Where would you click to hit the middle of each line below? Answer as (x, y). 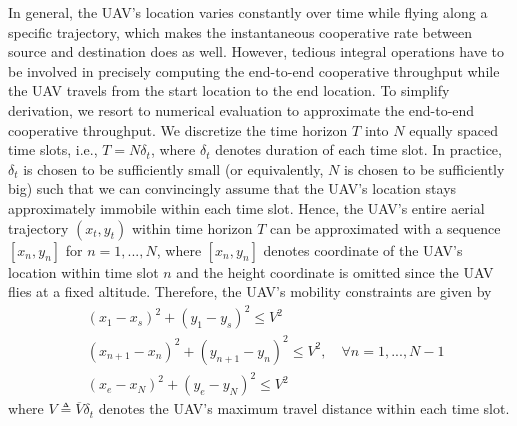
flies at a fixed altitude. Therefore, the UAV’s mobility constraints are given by (250, 291)
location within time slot (83, 271)
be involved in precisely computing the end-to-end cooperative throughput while (254, 70)
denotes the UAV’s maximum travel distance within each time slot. (304, 408)
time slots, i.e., (53, 149)
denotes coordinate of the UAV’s (363, 249)
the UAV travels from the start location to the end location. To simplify (229, 90)
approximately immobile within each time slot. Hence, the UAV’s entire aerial (246, 207)
